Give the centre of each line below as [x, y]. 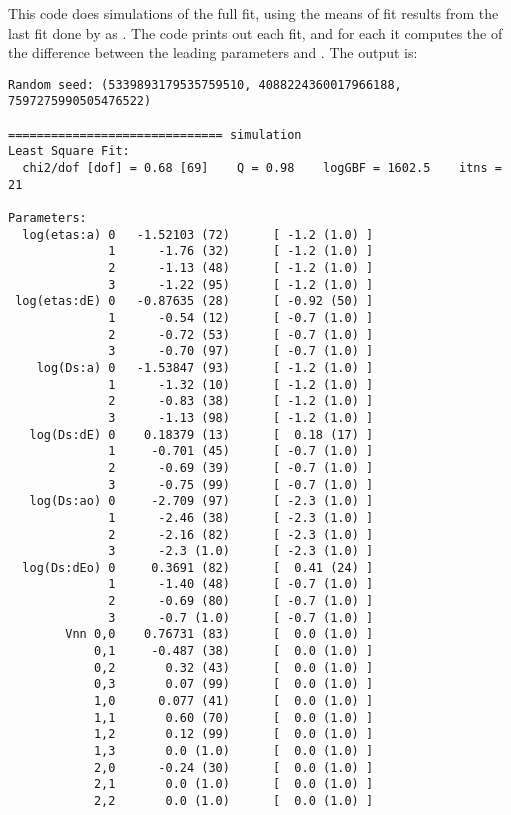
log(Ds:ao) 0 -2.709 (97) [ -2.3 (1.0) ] [201, 501]
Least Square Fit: [69, 151]
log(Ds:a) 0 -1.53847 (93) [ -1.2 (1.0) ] [205, 367]
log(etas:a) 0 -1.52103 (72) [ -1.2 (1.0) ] [198, 234]
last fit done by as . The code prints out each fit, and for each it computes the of [255, 32]
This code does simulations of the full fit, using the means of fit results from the [253, 13]
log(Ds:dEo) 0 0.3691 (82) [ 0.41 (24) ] [198, 567]
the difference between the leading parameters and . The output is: [213, 52]
